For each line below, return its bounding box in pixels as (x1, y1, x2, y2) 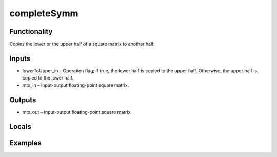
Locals (9, 122, 31, 131)
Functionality (9, 27, 53, 36)
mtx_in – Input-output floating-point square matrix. (22, 82, 129, 88)
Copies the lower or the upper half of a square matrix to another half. (9, 41, 155, 47)
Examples (9, 139, 42, 147)
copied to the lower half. (22, 75, 74, 81)
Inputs (9, 54, 31, 63)
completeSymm (9, 8, 79, 19)
